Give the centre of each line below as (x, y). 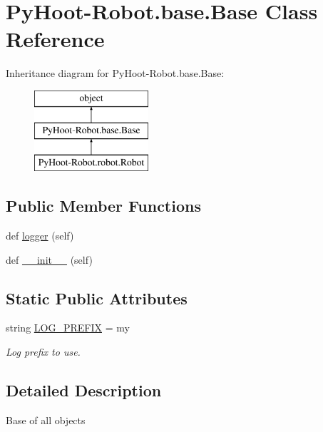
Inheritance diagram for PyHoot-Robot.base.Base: (115, 73)
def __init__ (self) (49, 259)
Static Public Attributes (97, 298)
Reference (55, 39)
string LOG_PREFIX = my (68, 328)
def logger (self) (40, 236)
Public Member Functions (103, 206)
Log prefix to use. (43, 352)
